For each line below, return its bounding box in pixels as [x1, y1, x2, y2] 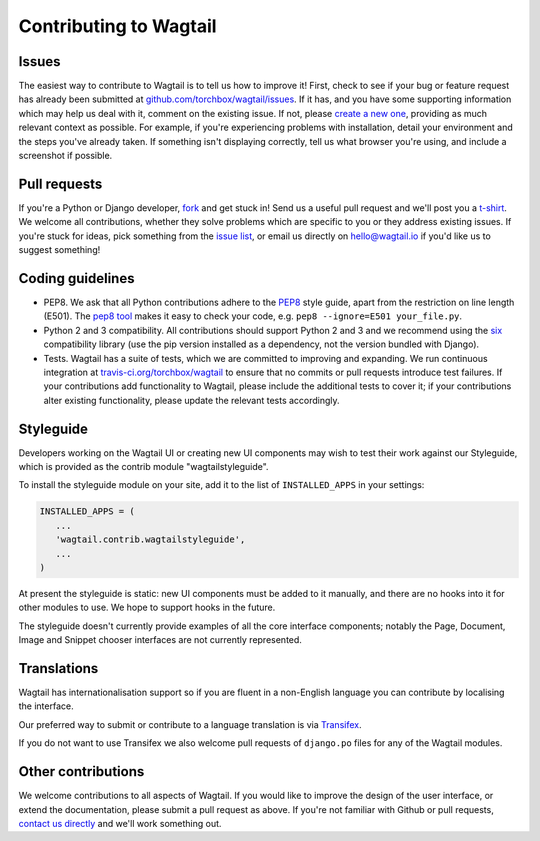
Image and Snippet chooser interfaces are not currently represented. [18, 634, 302, 646]
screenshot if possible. [18, 150, 113, 162]
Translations [18, 660, 99, 677]
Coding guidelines [18, 270, 135, 287]
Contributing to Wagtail [18, 15, 217, 37]
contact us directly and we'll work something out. [18, 817, 222, 829]
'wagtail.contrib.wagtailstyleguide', [55, 534, 246, 545]
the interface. [18, 700, 74, 712]
